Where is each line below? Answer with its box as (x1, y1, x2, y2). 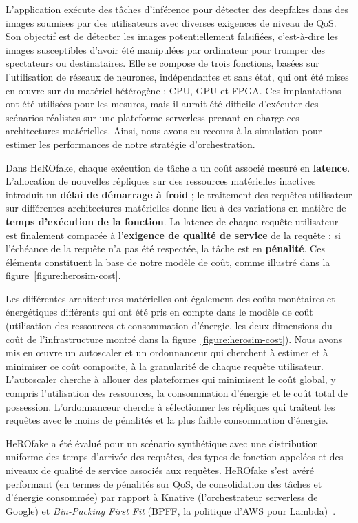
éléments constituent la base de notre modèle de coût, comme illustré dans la (6, 254, 330, 269)
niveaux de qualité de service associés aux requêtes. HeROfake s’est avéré (6, 463, 314, 477)
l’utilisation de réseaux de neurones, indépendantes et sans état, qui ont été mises (6, 69, 349, 83)
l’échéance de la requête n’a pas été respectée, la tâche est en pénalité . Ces (6, 241, 325, 256)
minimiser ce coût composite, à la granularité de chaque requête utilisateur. (6, 358, 324, 373)
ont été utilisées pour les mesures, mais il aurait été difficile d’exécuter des (6, 96, 319, 111)
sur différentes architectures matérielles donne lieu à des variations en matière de (6, 201, 346, 215)
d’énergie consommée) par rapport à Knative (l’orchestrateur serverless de (6, 490, 318, 504)
